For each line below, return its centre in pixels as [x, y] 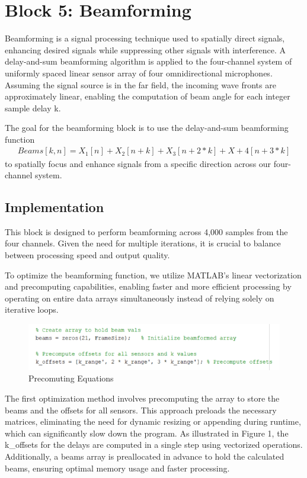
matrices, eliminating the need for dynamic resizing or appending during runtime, [153, 421]
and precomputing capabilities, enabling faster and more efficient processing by [148, 286]
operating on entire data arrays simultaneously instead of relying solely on [140, 298]
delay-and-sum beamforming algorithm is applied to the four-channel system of [148, 61]
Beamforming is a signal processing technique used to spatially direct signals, [145, 38]
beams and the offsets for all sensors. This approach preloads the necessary [141, 410]
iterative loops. [32, 309]
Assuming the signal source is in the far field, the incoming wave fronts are [140, 84]
